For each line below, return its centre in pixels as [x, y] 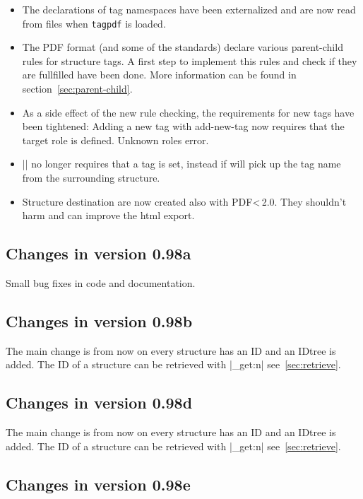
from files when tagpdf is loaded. [94, 23]
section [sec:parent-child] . [77, 89]
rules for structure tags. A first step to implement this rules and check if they [190, 60]
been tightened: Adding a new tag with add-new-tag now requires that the [183, 126]
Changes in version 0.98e [98, 484]
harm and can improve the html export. [108, 215]
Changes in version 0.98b [99, 321]
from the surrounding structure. [91, 177]
